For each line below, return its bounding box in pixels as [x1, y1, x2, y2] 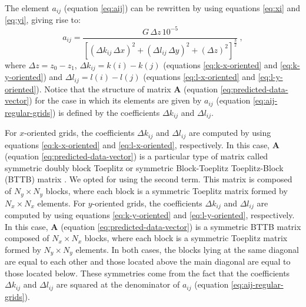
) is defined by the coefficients [52, 106, 160, 118]
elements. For [37, 196, 86, 209]
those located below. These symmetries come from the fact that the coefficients [5, 266, 290, 279]
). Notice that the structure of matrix [36, 82, 171, 95]
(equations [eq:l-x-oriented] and [143, 71, 255, 83]
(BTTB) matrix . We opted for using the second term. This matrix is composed [5, 173, 292, 185]
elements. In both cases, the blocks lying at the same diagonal [75, 243, 299, 255]
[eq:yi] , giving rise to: [5, 14, 81, 26]
